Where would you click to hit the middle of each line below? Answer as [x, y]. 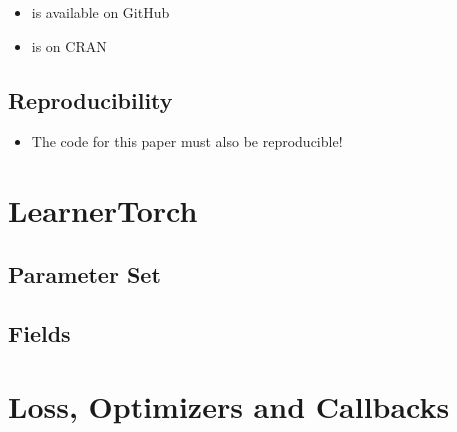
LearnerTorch [103, 210]
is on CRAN [69, 45]
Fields [39, 332]
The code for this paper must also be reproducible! [187, 141]
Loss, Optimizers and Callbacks [229, 406]
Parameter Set [84, 273]
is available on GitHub [100, 12]
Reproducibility [90, 99]
